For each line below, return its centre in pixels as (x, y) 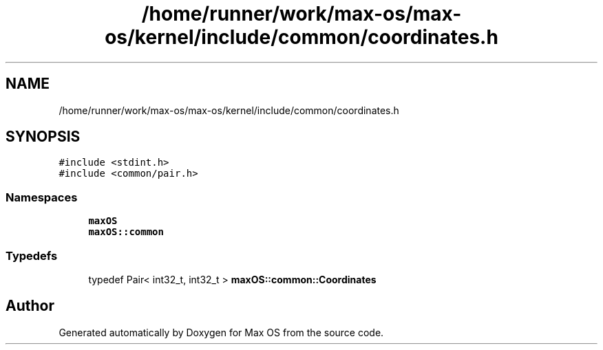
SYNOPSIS (43, 137)
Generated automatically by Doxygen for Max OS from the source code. (221, 332)
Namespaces (42, 197)
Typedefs (32, 255)
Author (30, 306)
